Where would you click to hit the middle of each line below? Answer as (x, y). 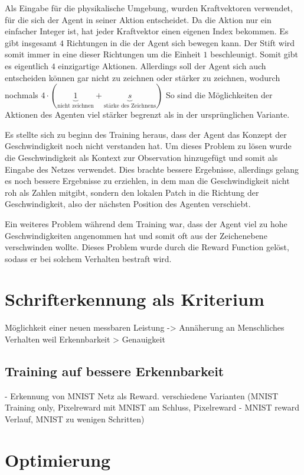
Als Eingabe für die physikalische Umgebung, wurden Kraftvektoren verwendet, (149, 8)
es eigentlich (27, 65)
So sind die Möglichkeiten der (219, 95)
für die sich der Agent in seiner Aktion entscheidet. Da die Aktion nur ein (138, 19)
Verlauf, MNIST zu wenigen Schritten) (75, 419)
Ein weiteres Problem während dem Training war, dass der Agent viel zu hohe (146, 223)
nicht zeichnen (76, 106)
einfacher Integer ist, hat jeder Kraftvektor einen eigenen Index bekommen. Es (147, 31)
